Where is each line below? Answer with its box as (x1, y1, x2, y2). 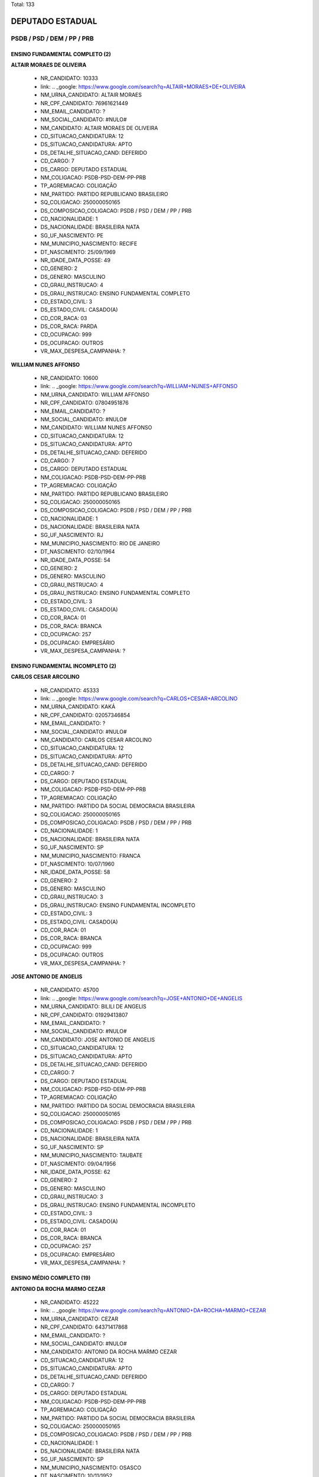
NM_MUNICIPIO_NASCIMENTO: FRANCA (40, 852, 141, 859)
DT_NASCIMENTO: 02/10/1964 (40, 548, 115, 555)
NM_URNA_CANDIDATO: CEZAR (40, 1315, 119, 1322)
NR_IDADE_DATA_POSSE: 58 (40, 868, 110, 876)
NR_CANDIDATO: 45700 (40, 987, 99, 994)
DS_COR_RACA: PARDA (40, 323, 97, 330)
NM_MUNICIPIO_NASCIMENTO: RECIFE (40, 240, 138, 248)
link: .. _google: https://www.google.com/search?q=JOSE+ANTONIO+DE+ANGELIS (40, 994, 243, 1001)
